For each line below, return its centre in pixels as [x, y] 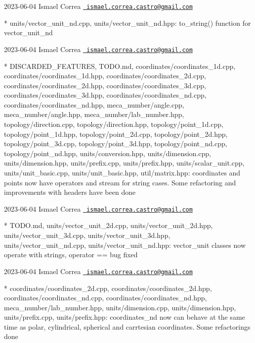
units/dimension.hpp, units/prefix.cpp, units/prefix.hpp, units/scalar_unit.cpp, [124, 163]
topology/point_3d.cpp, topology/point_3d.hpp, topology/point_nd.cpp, [116, 143]
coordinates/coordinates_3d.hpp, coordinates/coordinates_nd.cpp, [105, 95]
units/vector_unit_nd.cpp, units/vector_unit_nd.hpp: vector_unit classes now [125, 245]
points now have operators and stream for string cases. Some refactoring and [120, 182]
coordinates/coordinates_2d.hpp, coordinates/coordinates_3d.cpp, [105, 85]
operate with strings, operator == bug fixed [71, 255]
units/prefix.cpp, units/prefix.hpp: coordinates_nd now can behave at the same [125, 317]
